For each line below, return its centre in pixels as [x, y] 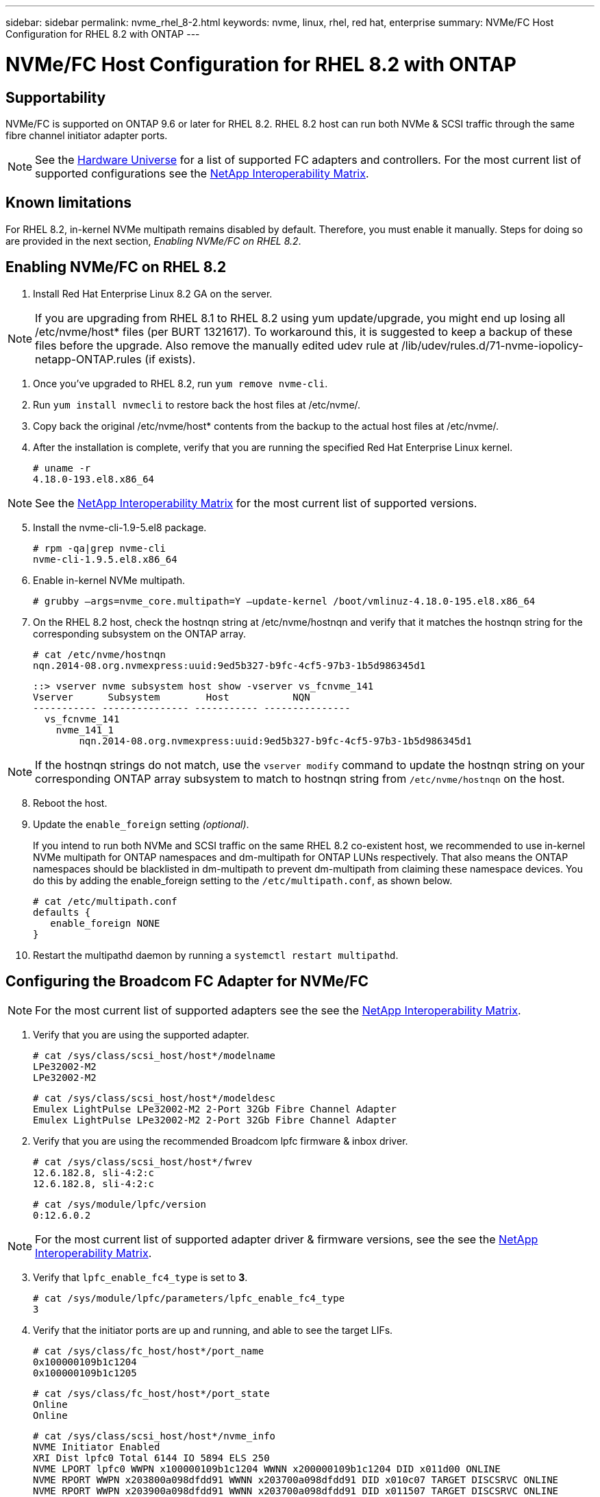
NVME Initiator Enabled [97, 1447]
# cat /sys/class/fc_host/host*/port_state [151, 1394]
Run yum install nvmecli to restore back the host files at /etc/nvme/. [197, 404]
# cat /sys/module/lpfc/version [120, 1205]
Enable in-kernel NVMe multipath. [109, 580]
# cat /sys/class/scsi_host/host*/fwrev [143, 1162]
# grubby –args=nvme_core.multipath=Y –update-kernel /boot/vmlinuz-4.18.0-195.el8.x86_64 [284, 601]
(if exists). [170, 359]
